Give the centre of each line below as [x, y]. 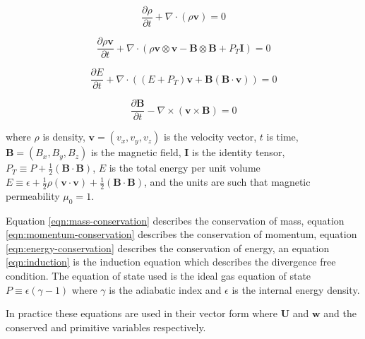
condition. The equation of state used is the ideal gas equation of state [158, 276]
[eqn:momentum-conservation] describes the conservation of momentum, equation [181, 234]
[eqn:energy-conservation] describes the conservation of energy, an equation [168, 248]
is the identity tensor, [239, 152]
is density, [64, 137]
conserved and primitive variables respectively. [106, 327]
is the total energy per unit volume [185, 168]
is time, [282, 137]
